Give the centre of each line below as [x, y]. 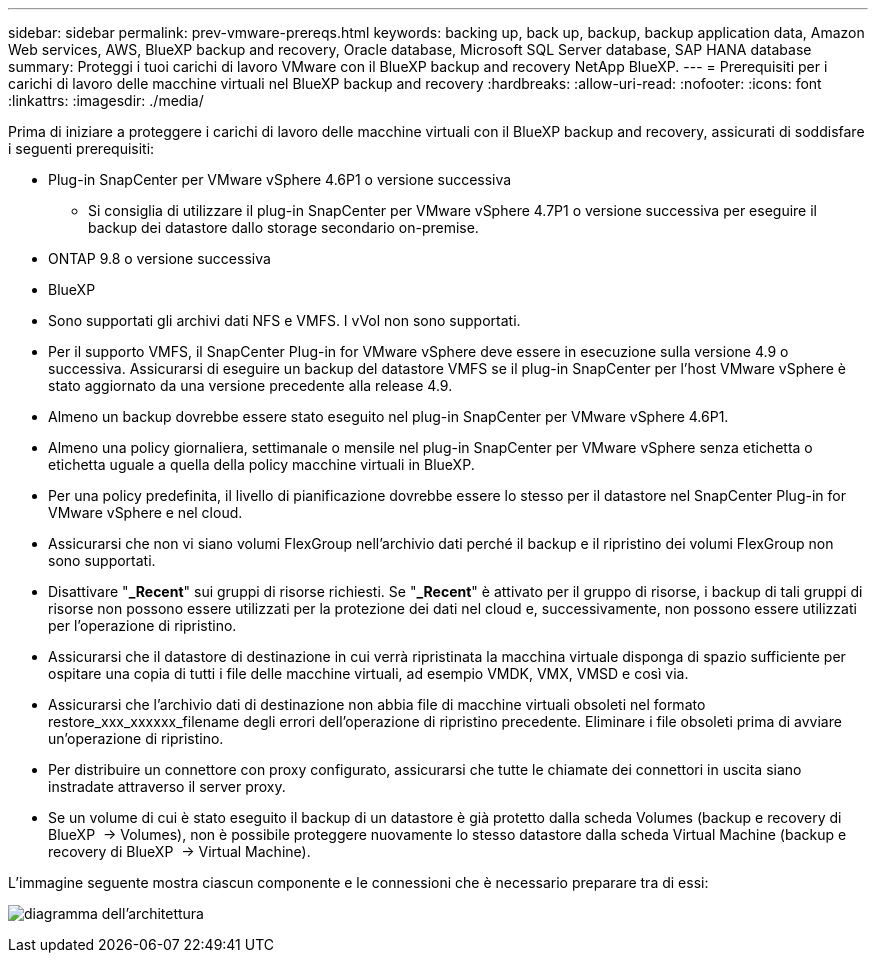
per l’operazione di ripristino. [142, 625]
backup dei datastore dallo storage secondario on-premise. [283, 227]
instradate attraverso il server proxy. [167, 786]
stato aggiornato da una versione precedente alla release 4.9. [250, 385]
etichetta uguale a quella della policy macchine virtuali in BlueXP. [261, 464]
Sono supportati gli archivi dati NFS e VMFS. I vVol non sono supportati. [284, 320]
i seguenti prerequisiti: [81, 148]
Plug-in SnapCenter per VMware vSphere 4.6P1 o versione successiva [280, 179]
